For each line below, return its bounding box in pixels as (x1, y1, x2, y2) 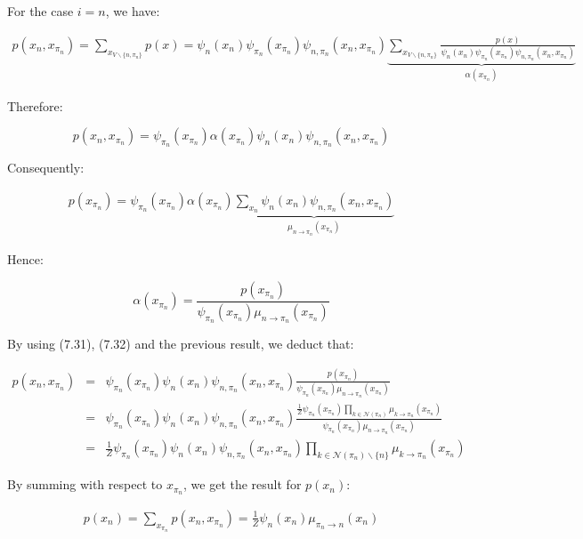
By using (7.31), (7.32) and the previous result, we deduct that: (7, 334, 354, 352)
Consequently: (7, 158, 85, 177)
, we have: (105, 2, 160, 20)
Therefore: (7, 96, 63, 115)
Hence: (7, 250, 44, 269)
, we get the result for (183, 475, 302, 494)
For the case (7, 2, 74, 20)
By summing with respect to (7, 475, 163, 494)
